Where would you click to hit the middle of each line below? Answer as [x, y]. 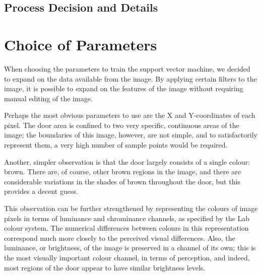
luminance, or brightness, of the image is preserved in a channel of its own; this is [130, 248]
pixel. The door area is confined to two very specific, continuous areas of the [122, 125]
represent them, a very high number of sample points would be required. [116, 145]
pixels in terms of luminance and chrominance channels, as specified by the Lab [127, 218]
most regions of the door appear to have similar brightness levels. [105, 267]
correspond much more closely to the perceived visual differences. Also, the [120, 237]
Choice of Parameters [81, 44]
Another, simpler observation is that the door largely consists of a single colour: [127, 161]
